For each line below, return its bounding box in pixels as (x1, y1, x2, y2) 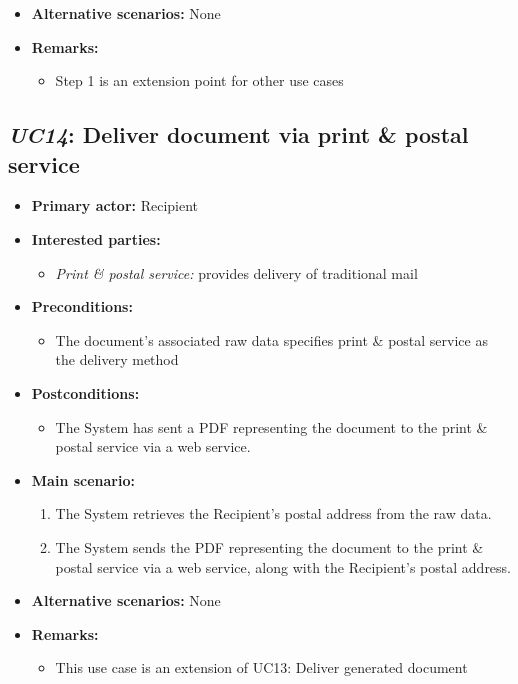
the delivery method (55, 349, 179, 370)
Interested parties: (31, 228, 161, 249)
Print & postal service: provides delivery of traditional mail (55, 262, 418, 283)
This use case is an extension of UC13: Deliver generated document (55, 657, 468, 678)
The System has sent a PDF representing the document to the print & (55, 416, 488, 437)
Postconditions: (31, 382, 140, 403)
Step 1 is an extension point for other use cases (55, 70, 344, 91)
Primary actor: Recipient (31, 195, 199, 216)
